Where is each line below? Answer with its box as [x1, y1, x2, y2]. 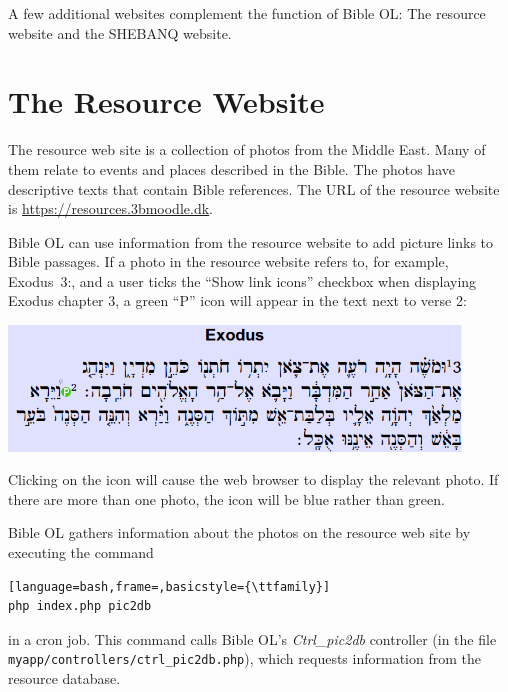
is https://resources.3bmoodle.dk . [8, 198, 213, 219]
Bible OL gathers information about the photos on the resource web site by [8, 522, 471, 543]
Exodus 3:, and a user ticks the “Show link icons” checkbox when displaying [8, 270, 477, 291]
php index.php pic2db [8, 599, 152, 614]
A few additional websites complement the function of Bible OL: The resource [8, 3, 486, 23]
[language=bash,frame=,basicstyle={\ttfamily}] [8, 579, 331, 594]
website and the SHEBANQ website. [8, 22, 232, 43]
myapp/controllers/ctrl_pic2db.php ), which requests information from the [8, 648, 481, 669]
